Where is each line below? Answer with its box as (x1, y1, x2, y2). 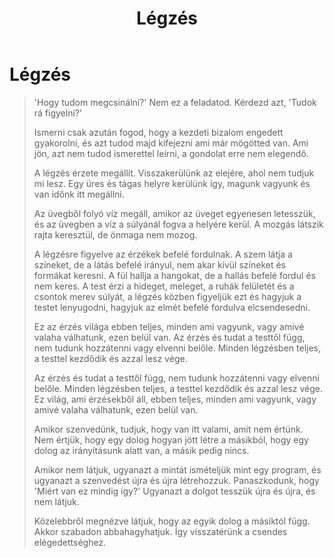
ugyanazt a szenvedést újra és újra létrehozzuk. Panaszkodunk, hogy (33, 474, 320, 486)
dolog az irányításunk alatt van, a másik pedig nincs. (33, 444, 250, 456)
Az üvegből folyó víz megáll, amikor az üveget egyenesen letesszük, (33, 207, 316, 219)
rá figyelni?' (33, 107, 83, 119)
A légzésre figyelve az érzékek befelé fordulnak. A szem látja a (33, 248, 293, 260)
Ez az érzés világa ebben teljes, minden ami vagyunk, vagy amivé (33, 320, 305, 332)
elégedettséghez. (33, 536, 107, 548)
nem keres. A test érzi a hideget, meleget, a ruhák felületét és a (33, 280, 295, 292)
